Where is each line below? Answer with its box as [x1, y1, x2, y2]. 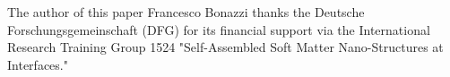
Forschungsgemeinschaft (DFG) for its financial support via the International [7, 20, 430, 38]
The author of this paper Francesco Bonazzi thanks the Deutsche [7, 3, 365, 21]
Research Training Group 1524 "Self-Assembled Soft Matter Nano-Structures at [7, 38, 444, 56]
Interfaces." [7, 55, 68, 73]
